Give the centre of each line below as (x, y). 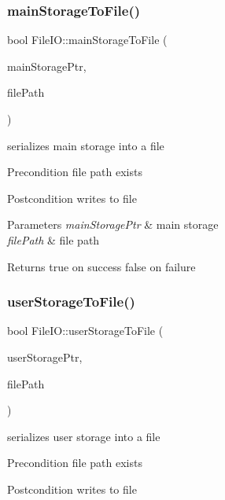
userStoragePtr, (45, 357)
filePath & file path (53, 239)
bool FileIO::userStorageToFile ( (85, 331)
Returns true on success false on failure (101, 266)
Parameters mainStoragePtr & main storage (113, 224)
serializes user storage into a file (84, 436)
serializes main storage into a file (86, 145)
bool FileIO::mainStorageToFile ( (87, 40)
